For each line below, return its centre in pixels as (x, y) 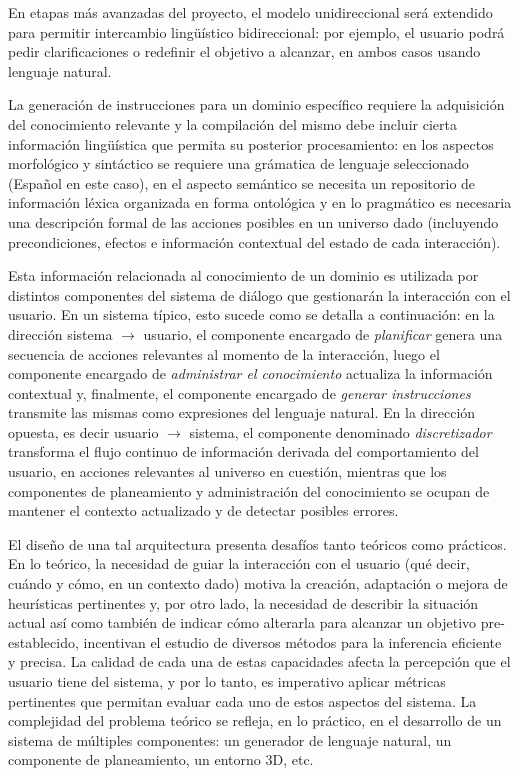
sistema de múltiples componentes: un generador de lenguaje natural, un (230, 739)
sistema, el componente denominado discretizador (340, 431)
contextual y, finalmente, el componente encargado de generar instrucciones (239, 392)
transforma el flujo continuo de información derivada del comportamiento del (243, 451)
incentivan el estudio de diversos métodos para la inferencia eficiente (292, 641)
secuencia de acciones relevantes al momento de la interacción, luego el (224, 353)
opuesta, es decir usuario (83, 431)
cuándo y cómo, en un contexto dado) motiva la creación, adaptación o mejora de (258, 583)
